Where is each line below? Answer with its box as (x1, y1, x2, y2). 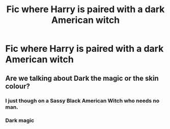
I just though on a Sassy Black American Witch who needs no (5, 97, 159, 104)
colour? (5, 82, 31, 90)
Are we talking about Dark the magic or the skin (5, 74, 159, 82)
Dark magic (5, 117, 35, 124)
